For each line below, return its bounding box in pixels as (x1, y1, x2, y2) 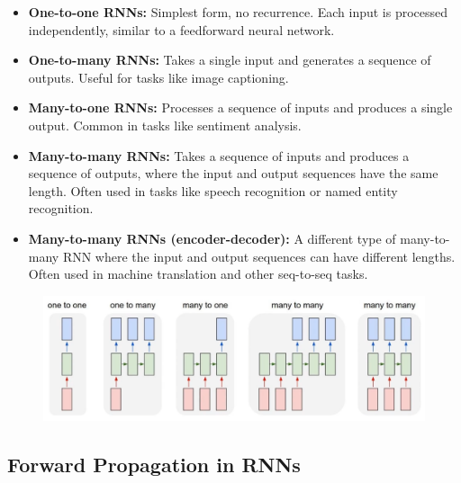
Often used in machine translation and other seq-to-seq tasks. (28, 264, 368, 283)
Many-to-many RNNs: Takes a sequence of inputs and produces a (28, 146, 410, 165)
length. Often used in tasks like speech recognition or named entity (28, 181, 398, 200)
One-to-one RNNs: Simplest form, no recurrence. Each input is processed (28, 3, 448, 21)
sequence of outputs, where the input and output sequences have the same (28, 164, 438, 183)
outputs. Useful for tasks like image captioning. (28, 67, 289, 86)
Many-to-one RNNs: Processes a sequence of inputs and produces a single (28, 98, 453, 117)
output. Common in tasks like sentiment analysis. (28, 115, 302, 134)
